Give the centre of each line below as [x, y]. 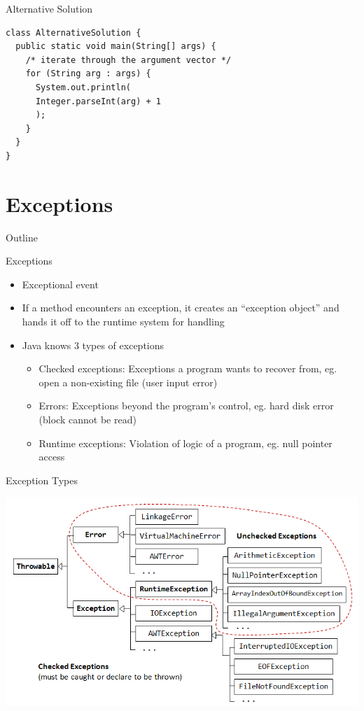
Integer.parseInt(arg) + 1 [98, 101]
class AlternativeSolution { [73, 33]
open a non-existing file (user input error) [128, 382]
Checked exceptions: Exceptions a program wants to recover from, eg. [188, 368]
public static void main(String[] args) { [116, 47]
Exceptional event [60, 284]
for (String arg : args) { [88, 74]
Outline [22, 237]
